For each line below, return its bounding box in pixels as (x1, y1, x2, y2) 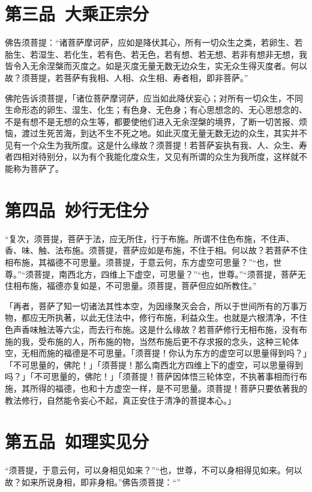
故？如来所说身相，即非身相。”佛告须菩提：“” (5, 475, 181, 488)
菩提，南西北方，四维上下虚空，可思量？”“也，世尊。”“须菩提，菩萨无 (34, 267, 306, 280)
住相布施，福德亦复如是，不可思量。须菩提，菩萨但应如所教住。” (5, 279, 257, 292)
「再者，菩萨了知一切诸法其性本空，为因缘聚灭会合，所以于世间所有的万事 (5, 299, 299, 312)
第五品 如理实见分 (5, 429, 149, 454)
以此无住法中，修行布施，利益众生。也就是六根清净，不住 (80, 311, 307, 324)
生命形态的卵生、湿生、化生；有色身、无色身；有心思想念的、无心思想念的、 (5, 103, 307, 116)
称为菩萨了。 (13, 162, 64, 175)
